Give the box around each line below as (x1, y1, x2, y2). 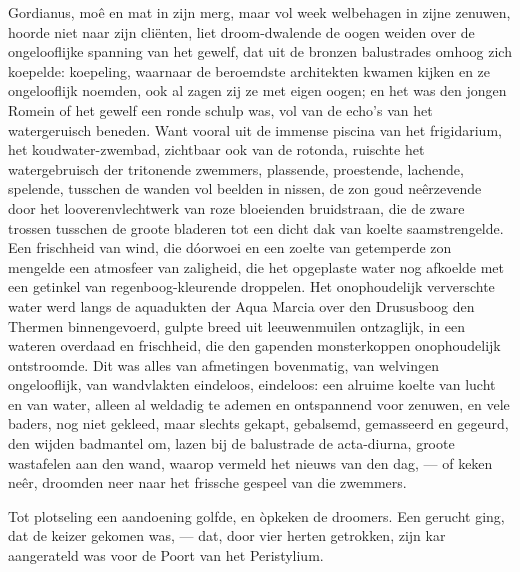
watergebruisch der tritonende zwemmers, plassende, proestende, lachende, (8, 158, 464, 179)
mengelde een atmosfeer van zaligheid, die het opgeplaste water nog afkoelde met (8, 256, 505, 277)
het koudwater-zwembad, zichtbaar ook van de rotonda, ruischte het (8, 139, 425, 160)
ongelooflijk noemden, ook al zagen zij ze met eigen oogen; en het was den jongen (8, 80, 507, 101)
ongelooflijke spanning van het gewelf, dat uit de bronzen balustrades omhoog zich (8, 41, 512, 62)
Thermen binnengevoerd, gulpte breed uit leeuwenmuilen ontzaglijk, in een (8, 315, 466, 336)
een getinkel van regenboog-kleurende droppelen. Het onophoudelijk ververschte (8, 276, 495, 297)
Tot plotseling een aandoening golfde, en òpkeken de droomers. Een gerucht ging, (8, 505, 505, 526)
